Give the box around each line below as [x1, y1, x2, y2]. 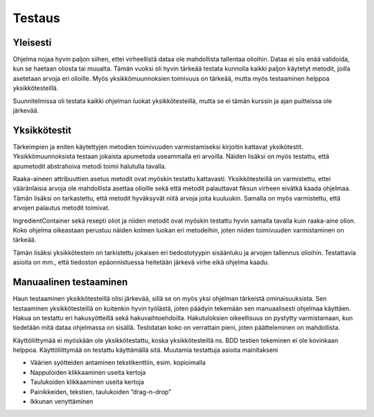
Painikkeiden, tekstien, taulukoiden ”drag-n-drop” [30, 387, 172, 396]
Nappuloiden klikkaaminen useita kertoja [30, 368, 146, 376]
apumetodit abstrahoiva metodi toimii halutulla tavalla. [12, 162, 166, 170]
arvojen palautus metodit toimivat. [12, 204, 110, 212]
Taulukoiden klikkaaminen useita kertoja [30, 378, 145, 387]
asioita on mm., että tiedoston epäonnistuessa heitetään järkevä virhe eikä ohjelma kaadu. [12, 258, 269, 266]
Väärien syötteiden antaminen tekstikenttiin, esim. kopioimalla [30, 358, 206, 367]
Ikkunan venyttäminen [30, 398, 93, 406]
